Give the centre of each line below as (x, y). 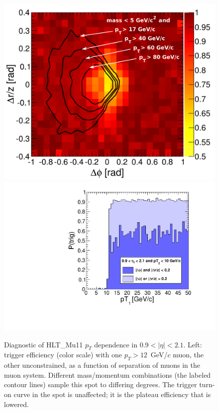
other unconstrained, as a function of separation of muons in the (102, 365)
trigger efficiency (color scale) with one (63, 355)
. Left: (193, 344)
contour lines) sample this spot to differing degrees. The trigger (101, 384)
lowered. (16, 404)
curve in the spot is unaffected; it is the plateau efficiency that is (112, 394)
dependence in (116, 344)
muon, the (188, 355)
